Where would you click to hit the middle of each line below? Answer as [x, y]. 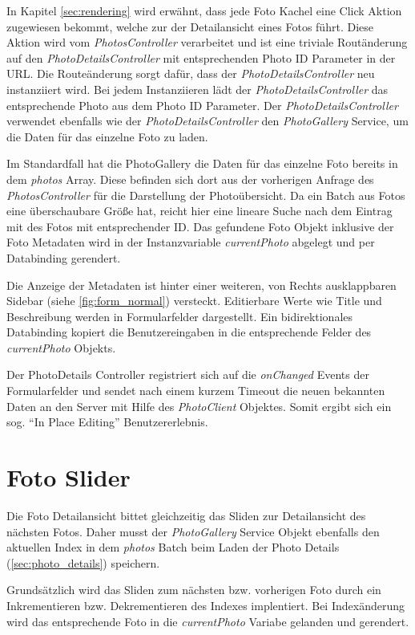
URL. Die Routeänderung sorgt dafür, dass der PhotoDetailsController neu [191, 73]
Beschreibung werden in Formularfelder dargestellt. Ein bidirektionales [180, 316]
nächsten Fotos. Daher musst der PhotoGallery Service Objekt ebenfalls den [193, 531]
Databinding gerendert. [64, 257]
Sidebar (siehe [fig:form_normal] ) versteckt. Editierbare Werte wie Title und [194, 301]
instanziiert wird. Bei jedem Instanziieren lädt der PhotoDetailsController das [197, 89]
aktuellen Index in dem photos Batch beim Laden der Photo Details [173, 547]
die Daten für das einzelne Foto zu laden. [107, 136]
